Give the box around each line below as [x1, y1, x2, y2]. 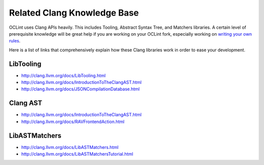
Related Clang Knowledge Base [9, 7, 139, 18]
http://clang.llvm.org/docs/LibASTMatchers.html [21, 144, 119, 150]
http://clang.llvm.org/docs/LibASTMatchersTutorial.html [21, 151, 133, 157]
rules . [9, 38, 21, 44]
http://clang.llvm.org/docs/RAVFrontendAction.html [21, 119, 125, 124]
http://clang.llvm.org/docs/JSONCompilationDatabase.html [21, 86, 140, 92]
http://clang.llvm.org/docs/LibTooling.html [21, 72, 106, 78]
